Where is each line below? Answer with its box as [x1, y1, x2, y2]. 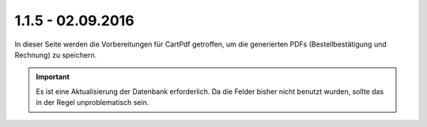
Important [36, 72, 70, 82]
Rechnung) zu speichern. [14, 50, 97, 59]
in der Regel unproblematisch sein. [36, 98, 149, 107]
